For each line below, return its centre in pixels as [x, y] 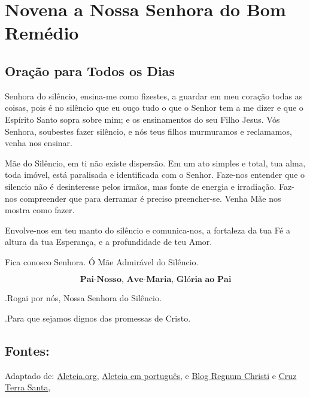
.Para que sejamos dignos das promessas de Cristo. [98, 318]
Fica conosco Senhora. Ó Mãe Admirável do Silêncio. [102, 261]
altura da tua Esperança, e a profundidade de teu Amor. [109, 242]
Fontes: [27, 351]
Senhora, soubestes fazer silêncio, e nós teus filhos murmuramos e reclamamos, [148, 131]
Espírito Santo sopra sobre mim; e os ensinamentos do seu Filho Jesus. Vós [142, 119]
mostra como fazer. [40, 210]
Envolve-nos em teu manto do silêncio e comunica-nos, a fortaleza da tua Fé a [148, 230]
